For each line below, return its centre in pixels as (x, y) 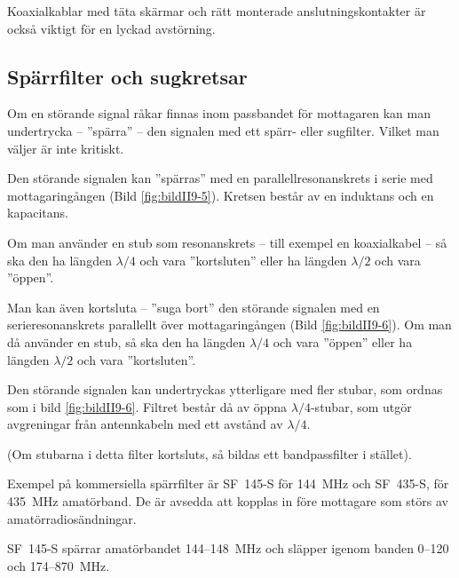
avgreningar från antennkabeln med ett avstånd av (145, 424)
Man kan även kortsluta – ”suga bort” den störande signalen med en (194, 307)
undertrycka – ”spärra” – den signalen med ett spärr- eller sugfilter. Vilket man (223, 130)
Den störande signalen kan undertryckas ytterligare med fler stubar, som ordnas (225, 389)
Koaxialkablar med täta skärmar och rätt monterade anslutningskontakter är (217, 11)
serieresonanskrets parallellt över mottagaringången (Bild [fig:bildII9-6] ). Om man (229, 325)
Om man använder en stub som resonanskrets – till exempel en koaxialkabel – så (227, 242)
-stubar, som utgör (361, 406)
